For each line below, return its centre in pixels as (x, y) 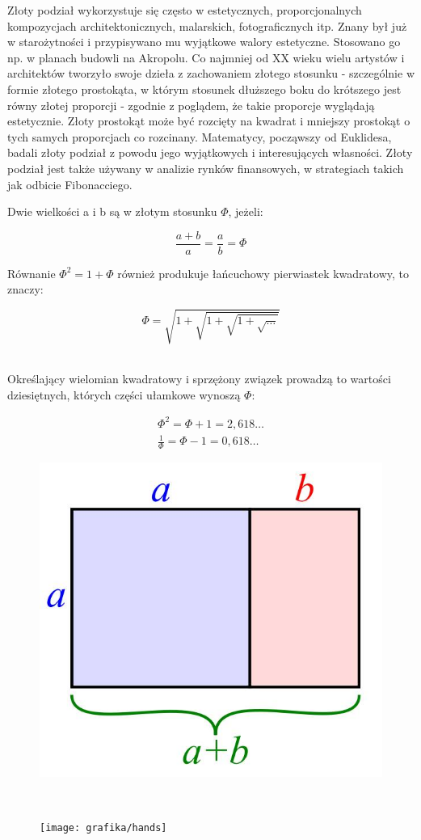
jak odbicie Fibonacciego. (70, 184)
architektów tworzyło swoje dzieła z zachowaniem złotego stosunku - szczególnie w (211, 73)
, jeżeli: (246, 211)
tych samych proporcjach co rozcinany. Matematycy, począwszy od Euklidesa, (200, 136)
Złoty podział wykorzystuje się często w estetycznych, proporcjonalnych (185, 10)
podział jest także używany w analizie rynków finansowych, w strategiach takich (206, 168)
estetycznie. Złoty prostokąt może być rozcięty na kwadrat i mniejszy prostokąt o (209, 121)
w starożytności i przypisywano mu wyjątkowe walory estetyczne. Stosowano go (204, 42)
